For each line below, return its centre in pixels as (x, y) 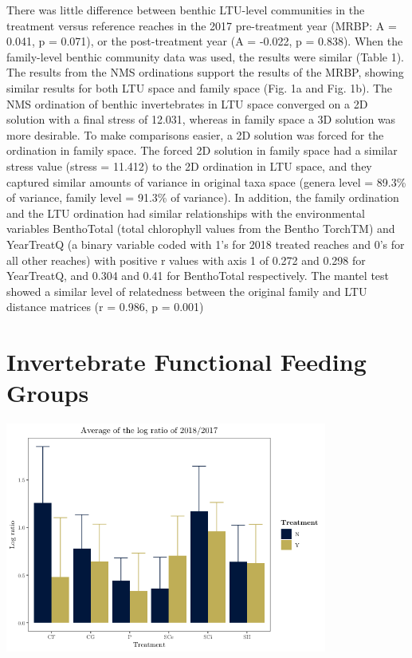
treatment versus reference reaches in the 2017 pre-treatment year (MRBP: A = (202, 25)
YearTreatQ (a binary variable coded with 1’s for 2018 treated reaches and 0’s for (206, 244)
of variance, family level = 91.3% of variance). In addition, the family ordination (203, 197)
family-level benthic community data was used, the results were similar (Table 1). (206, 56)
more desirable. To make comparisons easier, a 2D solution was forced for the (195, 134)
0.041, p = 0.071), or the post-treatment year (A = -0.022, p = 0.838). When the (205, 41)
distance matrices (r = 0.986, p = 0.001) (105, 307)
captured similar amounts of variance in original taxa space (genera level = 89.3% (206, 181)
